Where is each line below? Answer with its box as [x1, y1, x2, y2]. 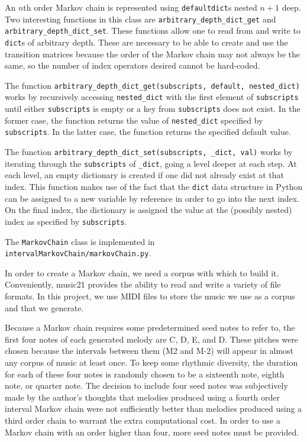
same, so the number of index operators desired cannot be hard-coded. [5, 59, 260, 72]
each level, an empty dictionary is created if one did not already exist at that [5, 169, 284, 181]
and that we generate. [5, 301, 84, 314]
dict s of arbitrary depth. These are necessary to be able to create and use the [5, 36, 288, 48]
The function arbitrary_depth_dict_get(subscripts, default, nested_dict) [5, 79, 300, 91]
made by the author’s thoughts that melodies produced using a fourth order [5, 391, 280, 403]
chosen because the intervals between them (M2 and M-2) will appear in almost [5, 344, 294, 357]
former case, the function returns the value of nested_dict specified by [5, 114, 263, 126]
